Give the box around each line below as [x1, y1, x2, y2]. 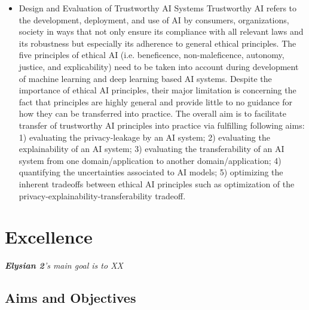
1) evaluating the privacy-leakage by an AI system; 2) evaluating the [19, 130, 270, 143]
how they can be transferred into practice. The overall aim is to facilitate [19, 107, 286, 120]
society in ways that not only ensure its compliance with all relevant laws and [19, 25, 304, 38]
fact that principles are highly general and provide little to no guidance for [19, 95, 293, 108]
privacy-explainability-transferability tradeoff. [19, 189, 186, 202]
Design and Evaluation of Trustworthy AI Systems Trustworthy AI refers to [19, 2, 297, 14]
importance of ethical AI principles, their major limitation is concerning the [19, 84, 296, 96]
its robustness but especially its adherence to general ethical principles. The [19, 37, 296, 49]
